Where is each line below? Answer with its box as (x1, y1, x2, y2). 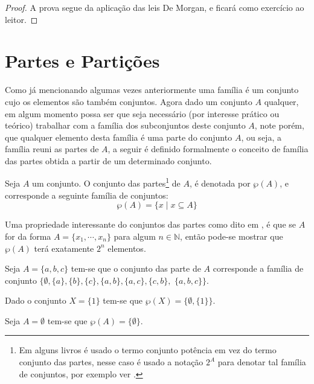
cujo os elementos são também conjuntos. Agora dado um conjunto (5, 95, 252, 107)
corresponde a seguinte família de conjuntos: (5, 188, 168, 201)
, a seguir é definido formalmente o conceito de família (107, 142, 309, 155)
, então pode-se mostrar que (180, 229, 283, 242)
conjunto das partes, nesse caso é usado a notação (19, 356, 203, 368)
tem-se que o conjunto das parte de (71, 262, 201, 275)
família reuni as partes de (5, 142, 99, 155)
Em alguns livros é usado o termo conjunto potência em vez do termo (19, 344, 277, 356)
